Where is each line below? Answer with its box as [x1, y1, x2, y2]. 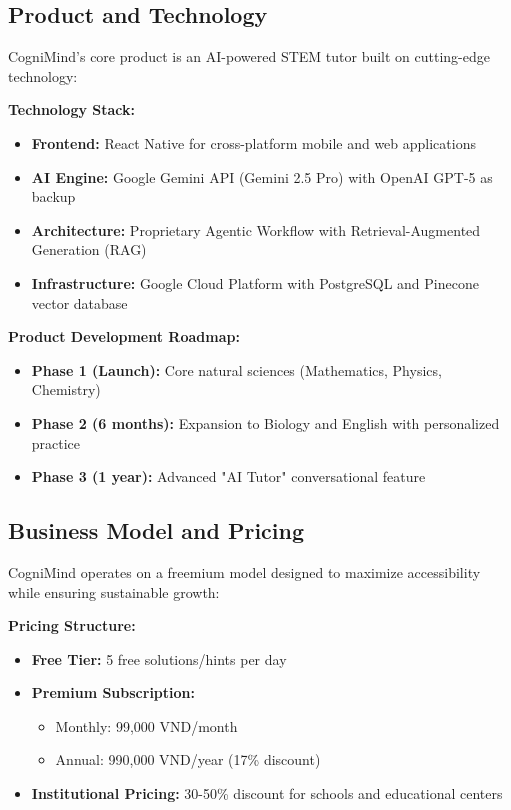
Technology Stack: [8, 99, 136, 120]
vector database [31, 292, 128, 313]
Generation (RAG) [31, 239, 147, 260]
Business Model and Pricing [8, 515, 305, 546]
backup [31, 186, 76, 207]
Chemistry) [31, 379, 101, 400]
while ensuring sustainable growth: [8, 581, 220, 602]
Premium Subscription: [31, 682, 195, 703]
